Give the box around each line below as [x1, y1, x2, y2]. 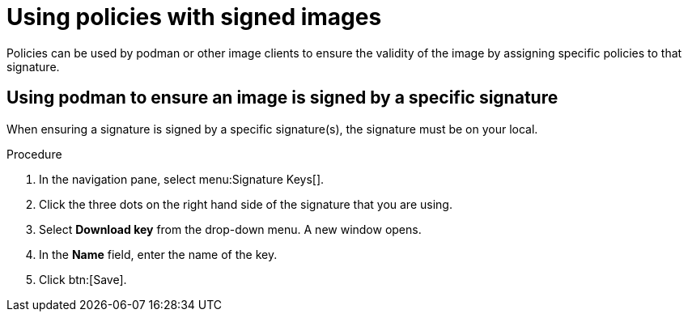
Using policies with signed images [6, 3, 382, 31]
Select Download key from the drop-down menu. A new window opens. [39, 222, 422, 236]
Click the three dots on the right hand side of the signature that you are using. [39, 197, 452, 211]
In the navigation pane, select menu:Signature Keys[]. [39, 172, 325, 186]
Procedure [6, 146, 62, 161]
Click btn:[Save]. [39, 272, 127, 286]
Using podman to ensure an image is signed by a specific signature [6, 87, 558, 108]
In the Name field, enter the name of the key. [39, 247, 278, 261]
